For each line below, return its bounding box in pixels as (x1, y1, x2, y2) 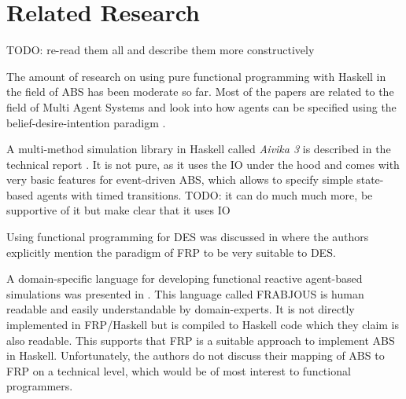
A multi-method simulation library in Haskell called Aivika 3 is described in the (6, 141, 391, 157)
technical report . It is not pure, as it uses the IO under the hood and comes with (6, 156, 400, 172)
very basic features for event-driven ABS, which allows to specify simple (6, 171, 353, 188)
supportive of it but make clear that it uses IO (6, 202, 231, 218)
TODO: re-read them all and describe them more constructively (6, 42, 315, 58)
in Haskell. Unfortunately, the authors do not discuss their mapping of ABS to (6, 347, 385, 364)
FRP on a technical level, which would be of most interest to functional (6, 362, 351, 379)
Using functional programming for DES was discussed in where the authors (6, 229, 369, 245)
